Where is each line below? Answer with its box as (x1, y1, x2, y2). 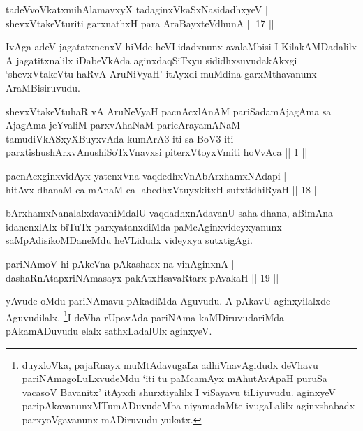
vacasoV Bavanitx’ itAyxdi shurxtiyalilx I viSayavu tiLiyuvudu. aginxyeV (22, 384, 336, 399)
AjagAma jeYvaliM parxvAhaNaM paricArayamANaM (6, 117, 241, 132)
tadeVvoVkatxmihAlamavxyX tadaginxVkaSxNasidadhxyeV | (6, 2, 268, 16)
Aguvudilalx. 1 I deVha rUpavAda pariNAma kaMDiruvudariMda (6, 307, 285, 324)
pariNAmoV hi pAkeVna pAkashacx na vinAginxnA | (6, 256, 235, 270)
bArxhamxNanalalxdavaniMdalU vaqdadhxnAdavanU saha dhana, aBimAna (6, 205, 334, 220)
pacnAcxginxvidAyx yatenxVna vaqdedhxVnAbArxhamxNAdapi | (6, 168, 287, 182)
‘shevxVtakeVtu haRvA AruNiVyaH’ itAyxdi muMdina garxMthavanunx (6, 66, 317, 81)
